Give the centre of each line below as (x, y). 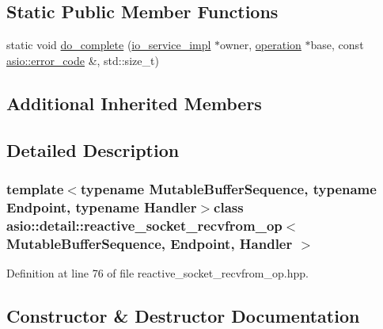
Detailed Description (93, 149)
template (35, 188)
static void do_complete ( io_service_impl (109, 45)
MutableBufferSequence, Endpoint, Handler (150, 243)
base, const (337, 45)
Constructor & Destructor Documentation (183, 315)
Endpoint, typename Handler (102, 207)
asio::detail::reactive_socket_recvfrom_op (144, 225)
